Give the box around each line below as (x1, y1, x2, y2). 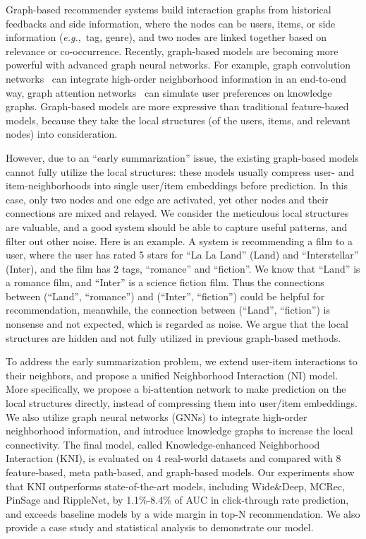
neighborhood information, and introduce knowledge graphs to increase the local (6, 423, 353, 438)
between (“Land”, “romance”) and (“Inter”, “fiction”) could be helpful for (6, 288, 325, 303)
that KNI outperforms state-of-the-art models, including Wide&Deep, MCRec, (6, 478, 346, 493)
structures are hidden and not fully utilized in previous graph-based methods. (6, 330, 341, 345)
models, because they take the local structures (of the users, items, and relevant (6, 112, 350, 127)
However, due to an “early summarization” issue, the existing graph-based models (6, 150, 359, 165)
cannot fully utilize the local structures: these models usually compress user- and (6, 164, 355, 179)
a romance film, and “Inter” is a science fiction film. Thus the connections (6, 275, 324, 290)
